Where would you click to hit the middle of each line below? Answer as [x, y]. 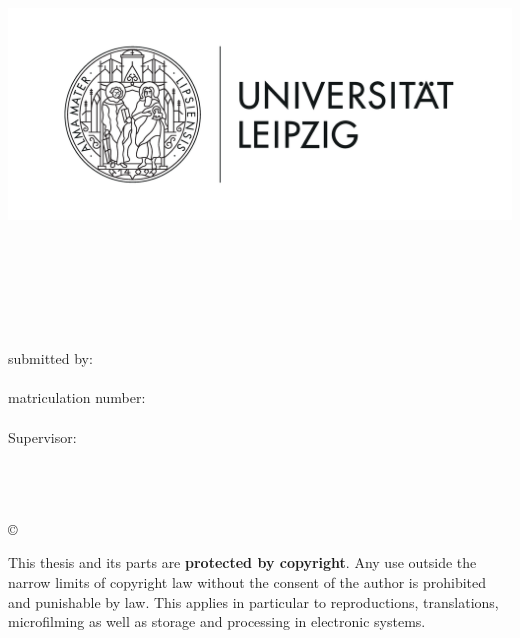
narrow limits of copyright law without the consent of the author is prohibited [247, 582]
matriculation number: [77, 397]
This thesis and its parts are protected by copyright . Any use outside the [242, 562]
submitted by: [50, 358]
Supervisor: [42, 436]
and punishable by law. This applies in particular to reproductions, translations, [253, 601]
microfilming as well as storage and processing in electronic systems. [217, 621]
